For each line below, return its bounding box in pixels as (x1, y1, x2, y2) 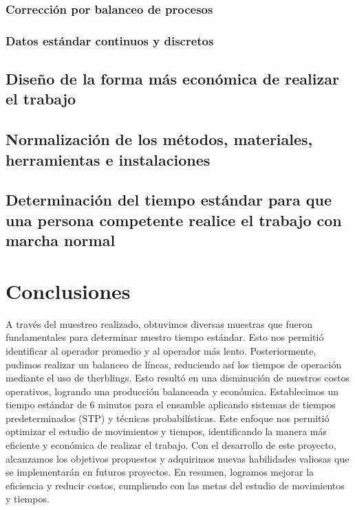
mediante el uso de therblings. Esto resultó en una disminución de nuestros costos (6, 370, 349, 385)
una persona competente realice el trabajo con (6, 209, 342, 230)
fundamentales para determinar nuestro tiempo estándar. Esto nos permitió (6, 330, 324, 344)
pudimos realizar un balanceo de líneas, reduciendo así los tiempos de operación (6, 357, 342, 371)
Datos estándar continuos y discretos (6, 32, 214, 49)
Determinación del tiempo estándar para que (6, 189, 332, 210)
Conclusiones (6, 276, 131, 304)
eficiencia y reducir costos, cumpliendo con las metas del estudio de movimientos (6, 478, 345, 492)
